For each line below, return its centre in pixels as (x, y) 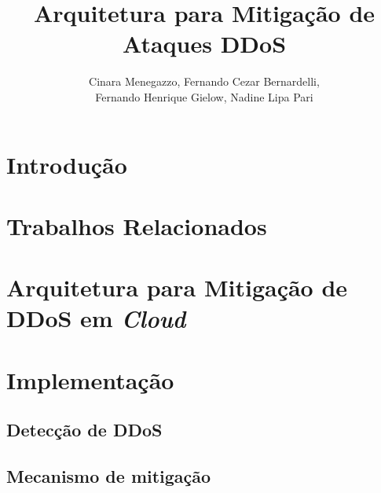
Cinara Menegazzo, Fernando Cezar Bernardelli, (204, 81)
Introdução (67, 164)
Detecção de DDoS (84, 430)
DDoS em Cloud (96, 318)
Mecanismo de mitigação (109, 476)
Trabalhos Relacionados (137, 225)
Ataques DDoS (204, 44)
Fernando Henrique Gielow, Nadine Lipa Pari (204, 96)
